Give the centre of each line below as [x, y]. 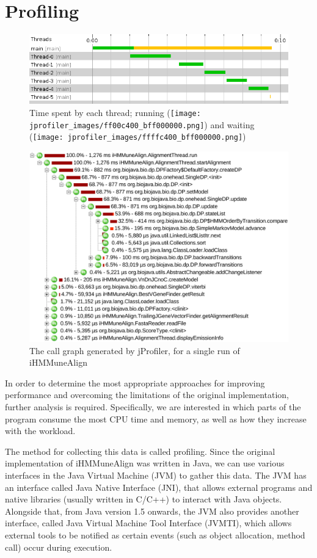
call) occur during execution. [59, 547]
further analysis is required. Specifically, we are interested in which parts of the [153, 406]
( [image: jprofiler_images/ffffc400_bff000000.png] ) [138, 136]
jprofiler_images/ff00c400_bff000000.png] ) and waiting [142, 124]
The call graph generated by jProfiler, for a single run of [135, 350]
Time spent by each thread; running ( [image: [115, 112]
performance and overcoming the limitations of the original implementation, [147, 395]
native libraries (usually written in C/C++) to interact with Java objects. [144, 499]
